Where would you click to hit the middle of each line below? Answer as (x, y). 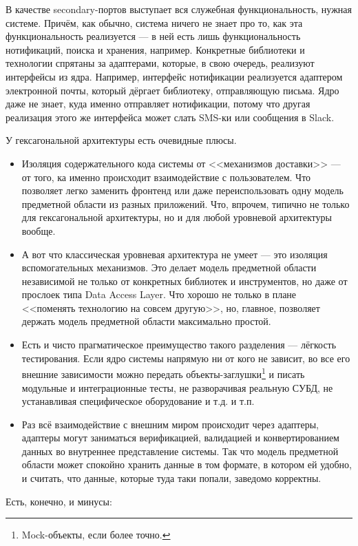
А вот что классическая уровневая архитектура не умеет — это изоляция (175, 254)
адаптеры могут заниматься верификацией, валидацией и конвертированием (180, 438)
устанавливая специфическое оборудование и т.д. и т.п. (138, 401)
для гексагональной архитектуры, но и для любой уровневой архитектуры (177, 217)
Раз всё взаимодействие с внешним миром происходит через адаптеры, (170, 424)
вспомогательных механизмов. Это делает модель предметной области (169, 267)
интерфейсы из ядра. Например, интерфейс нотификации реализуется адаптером (174, 76)
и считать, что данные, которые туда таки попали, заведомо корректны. (171, 478)
